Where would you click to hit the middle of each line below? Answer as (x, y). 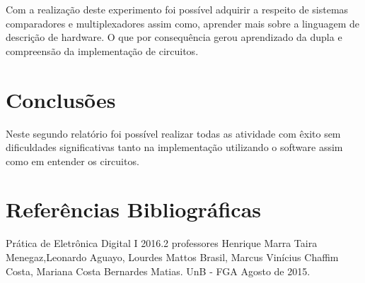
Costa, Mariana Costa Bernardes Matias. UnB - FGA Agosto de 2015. (158, 271)
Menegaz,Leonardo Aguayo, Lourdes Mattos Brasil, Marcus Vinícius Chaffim (172, 257)
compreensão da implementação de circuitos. (102, 50)
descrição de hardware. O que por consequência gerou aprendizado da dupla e (174, 37)
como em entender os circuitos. (73, 161)
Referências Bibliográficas (134, 209)
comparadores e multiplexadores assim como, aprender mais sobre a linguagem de (182, 23)
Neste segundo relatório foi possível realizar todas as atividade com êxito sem (173, 133)
